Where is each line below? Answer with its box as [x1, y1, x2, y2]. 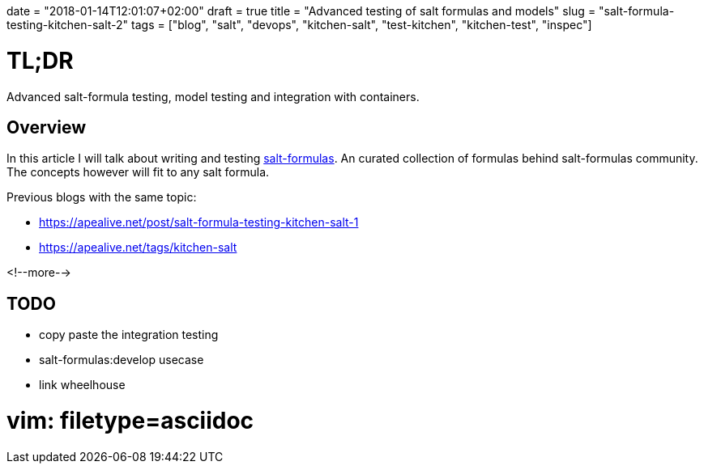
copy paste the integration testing [39, 328, 219, 342]
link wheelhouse [39, 378, 126, 392]
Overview [6, 116, 87, 138]
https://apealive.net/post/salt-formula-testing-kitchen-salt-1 [39, 215, 359, 230]
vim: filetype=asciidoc [6, 406, 254, 434]
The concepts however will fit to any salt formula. [6, 165, 270, 180]
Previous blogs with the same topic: [6, 190, 197, 205]
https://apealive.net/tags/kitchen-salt [39, 240, 237, 255]
